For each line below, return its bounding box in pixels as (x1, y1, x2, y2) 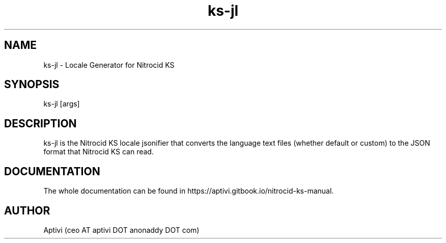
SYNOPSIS (4, 78, 60, 91)
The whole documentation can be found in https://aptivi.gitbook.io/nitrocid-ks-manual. (43, 186, 334, 196)
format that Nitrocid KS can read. (43, 147, 154, 156)
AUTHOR (4, 204, 50, 217)
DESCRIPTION (4, 117, 77, 130)
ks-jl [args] (43, 99, 80, 109)
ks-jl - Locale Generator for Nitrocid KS (43, 60, 175, 69)
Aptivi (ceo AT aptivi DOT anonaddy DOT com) (43, 225, 200, 234)
